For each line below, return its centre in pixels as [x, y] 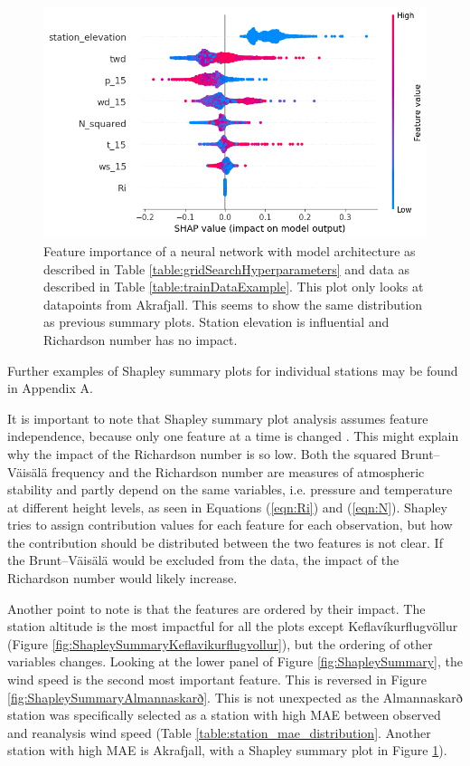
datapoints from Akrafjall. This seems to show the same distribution [233, 304]
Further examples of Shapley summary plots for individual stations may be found [233, 370]
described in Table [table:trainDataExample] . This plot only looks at [234, 287]
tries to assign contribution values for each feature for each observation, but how [230, 525]
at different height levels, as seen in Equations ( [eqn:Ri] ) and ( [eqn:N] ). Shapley [227, 507]
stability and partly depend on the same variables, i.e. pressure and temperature [230, 489]
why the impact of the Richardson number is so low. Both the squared [202, 453]
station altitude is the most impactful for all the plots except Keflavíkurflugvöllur [233, 626]
